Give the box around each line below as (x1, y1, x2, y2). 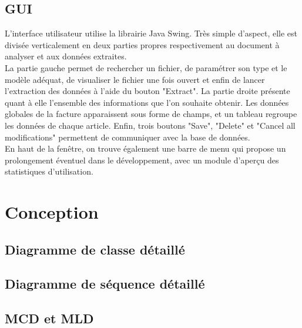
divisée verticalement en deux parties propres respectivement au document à (5, 38, 280, 51)
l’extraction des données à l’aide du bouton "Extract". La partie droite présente (5, 85, 290, 97)
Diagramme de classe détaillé (5, 240, 185, 258)
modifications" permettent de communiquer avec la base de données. (5, 130, 250, 143)
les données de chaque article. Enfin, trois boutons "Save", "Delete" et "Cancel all (5, 119, 296, 131)
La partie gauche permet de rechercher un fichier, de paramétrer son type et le (5, 61, 287, 73)
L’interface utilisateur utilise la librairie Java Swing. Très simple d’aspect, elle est (5, 27, 298, 39)
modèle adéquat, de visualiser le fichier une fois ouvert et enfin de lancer (5, 73, 265, 85)
